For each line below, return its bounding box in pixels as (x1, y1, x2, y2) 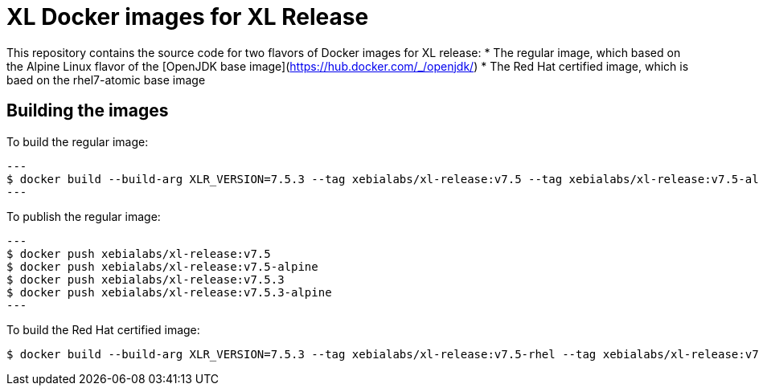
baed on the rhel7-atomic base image (6, 72, 206, 87)
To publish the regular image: (6, 209, 161, 223)
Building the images (6, 100, 169, 121)
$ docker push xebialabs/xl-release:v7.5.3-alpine (6, 285, 332, 299)
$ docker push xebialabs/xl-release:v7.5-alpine (6, 259, 318, 273)
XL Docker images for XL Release (6, 3, 369, 31)
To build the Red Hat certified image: (6, 322, 200, 337)
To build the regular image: (6, 134, 149, 149)
